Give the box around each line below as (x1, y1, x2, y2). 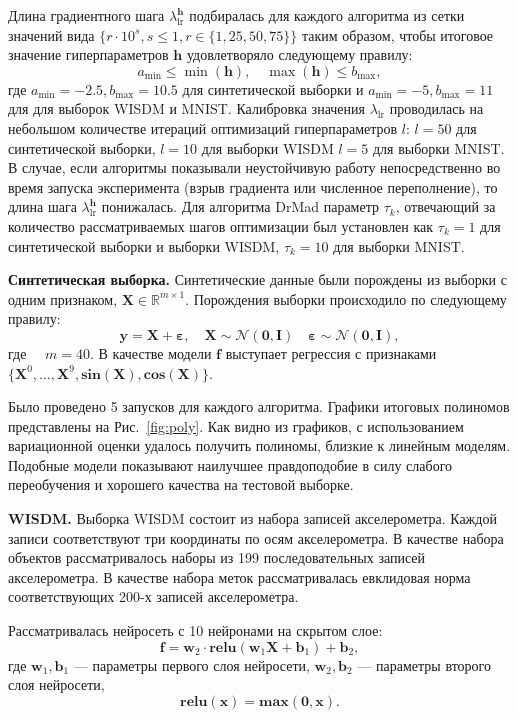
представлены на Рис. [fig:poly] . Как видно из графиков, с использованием (8, 415, 464, 436)
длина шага (8, 196, 77, 217)
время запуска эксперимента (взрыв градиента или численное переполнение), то (8, 176, 498, 197)
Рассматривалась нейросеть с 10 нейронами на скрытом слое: (8, 620, 383, 641)
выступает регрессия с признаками (225, 342, 437, 363)
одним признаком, (8, 288, 118, 309)
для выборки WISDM (201, 137, 334, 158)
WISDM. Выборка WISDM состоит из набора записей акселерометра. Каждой (8, 508, 497, 529)
